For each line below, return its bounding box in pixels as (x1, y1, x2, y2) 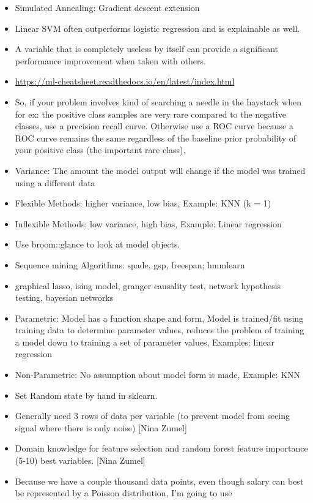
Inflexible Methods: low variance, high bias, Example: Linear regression (15, 217, 282, 230)
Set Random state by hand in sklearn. (15, 388, 158, 401)
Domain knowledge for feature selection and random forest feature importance (15, 442, 308, 455)
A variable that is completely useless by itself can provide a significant (15, 42, 279, 55)
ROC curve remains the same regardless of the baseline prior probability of (15, 131, 296, 144)
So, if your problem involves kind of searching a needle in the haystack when (15, 95, 301, 108)
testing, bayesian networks (15, 291, 114, 304)
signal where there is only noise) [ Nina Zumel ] (15, 421, 187, 434)
